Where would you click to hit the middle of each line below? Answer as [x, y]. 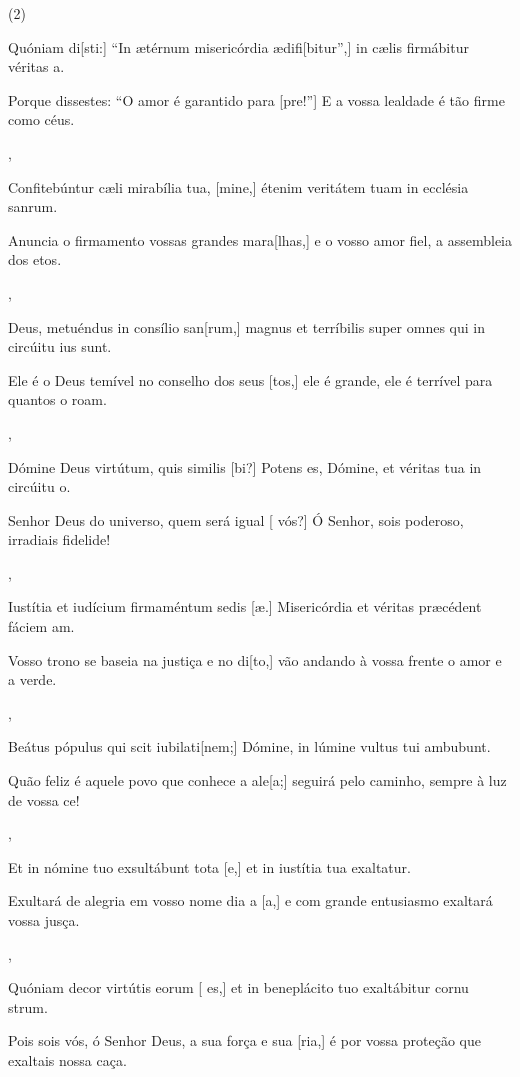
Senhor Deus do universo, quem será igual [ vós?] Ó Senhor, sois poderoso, [236, 519]
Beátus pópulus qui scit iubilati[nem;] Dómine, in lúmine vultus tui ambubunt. [249, 746]
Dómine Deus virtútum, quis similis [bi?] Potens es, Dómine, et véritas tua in [245, 466]
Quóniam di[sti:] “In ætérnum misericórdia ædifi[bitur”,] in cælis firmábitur [238, 46]
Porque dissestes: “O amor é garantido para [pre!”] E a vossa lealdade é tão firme [256, 99]
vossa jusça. [44, 920]
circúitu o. [39, 486]
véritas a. [36, 66]
